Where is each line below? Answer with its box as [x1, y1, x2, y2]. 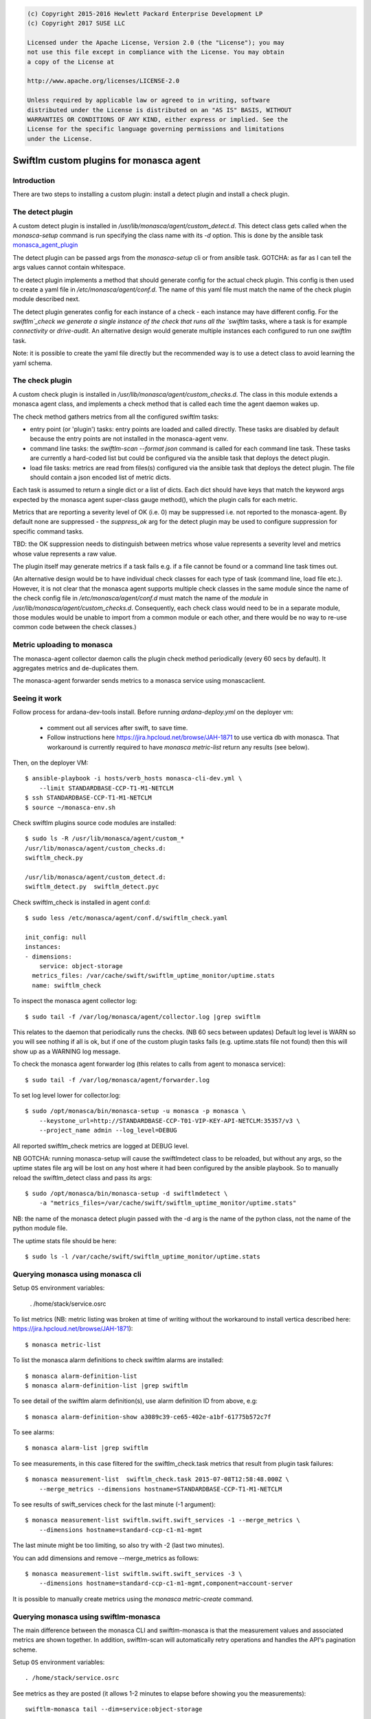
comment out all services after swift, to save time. [47, 723, 188, 732]
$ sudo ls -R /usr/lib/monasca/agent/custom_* [25, 835, 185, 842]
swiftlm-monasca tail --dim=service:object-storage [25, 1705, 203, 1713]
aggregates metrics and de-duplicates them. [12, 664, 139, 672]
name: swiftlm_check [32, 981, 102, 989]
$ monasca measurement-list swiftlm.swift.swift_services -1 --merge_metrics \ [25, 1516, 300, 1524]
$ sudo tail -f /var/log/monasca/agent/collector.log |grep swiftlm [25, 1013, 260, 1020]
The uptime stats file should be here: [12, 1236, 117, 1245]
